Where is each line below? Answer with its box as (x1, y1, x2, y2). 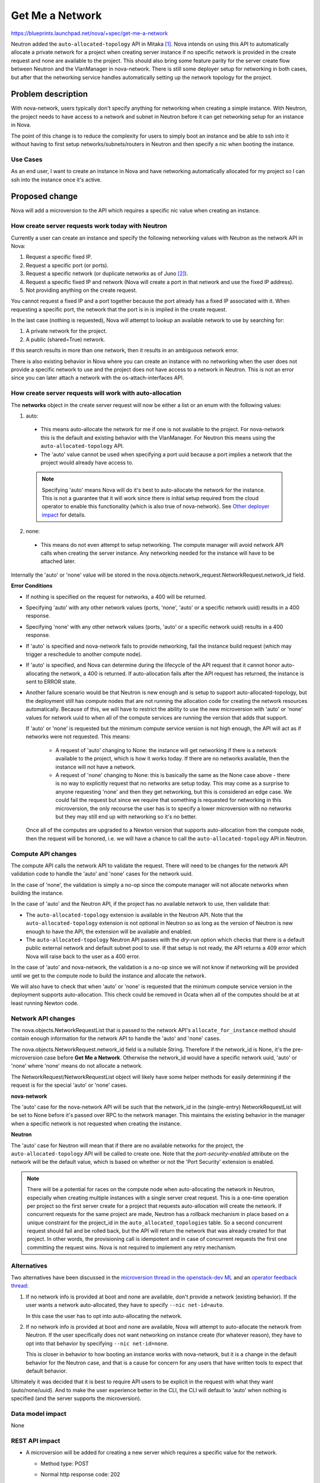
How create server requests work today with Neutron (11, 222, 167, 230)
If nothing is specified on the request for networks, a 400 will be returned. (25, 593, 207, 600)
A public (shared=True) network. (25, 336, 105, 343)
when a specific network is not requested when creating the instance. (11, 1120, 182, 1127)
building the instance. (11, 890, 64, 897)
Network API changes (11, 1014, 75, 1023)
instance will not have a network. (55, 763, 136, 771)
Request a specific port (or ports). (25, 262, 109, 269)
